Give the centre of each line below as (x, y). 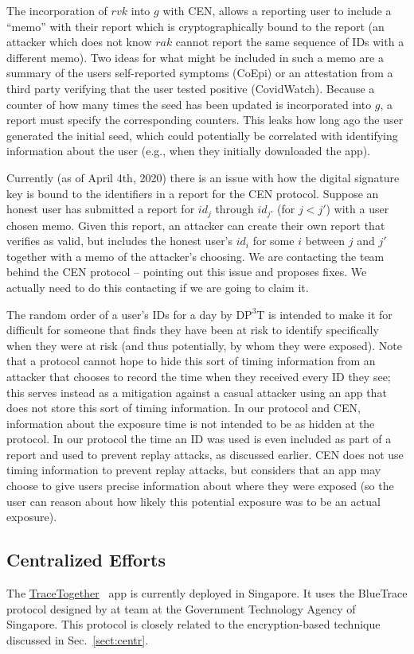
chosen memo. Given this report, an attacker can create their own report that (196, 225)
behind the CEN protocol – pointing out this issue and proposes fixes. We (187, 272)
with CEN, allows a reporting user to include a (277, 10)
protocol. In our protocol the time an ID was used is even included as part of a (199, 439)
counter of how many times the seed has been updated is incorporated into (189, 104)
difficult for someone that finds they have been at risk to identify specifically (193, 330)
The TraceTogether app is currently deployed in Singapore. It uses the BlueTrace (207, 593)
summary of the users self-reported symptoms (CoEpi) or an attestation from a (200, 73)
